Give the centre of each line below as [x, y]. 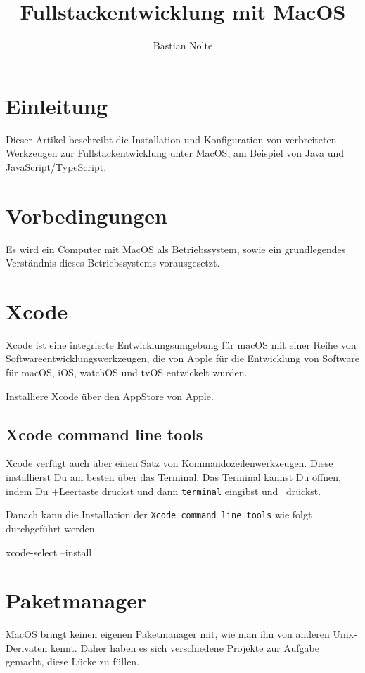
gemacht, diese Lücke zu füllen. [73, 661]
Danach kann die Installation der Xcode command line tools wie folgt [159, 514]
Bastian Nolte [183, 45]
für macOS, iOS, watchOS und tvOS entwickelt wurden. [127, 372]
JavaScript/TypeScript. [56, 166]
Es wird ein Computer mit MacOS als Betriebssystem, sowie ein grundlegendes [176, 249]
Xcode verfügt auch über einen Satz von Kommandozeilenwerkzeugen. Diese [169, 463]
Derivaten [27, 647]
